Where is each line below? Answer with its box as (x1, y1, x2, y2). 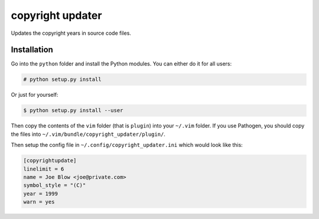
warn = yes (23, 198, 55, 205)
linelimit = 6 (23, 165, 64, 172)
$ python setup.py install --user (23, 107, 123, 114)
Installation (11, 45, 53, 55)
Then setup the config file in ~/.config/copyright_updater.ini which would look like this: (11, 142, 243, 149)
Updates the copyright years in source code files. (11, 30, 131, 37)
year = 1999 (23, 190, 58, 197)
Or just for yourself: (11, 91, 58, 99)
